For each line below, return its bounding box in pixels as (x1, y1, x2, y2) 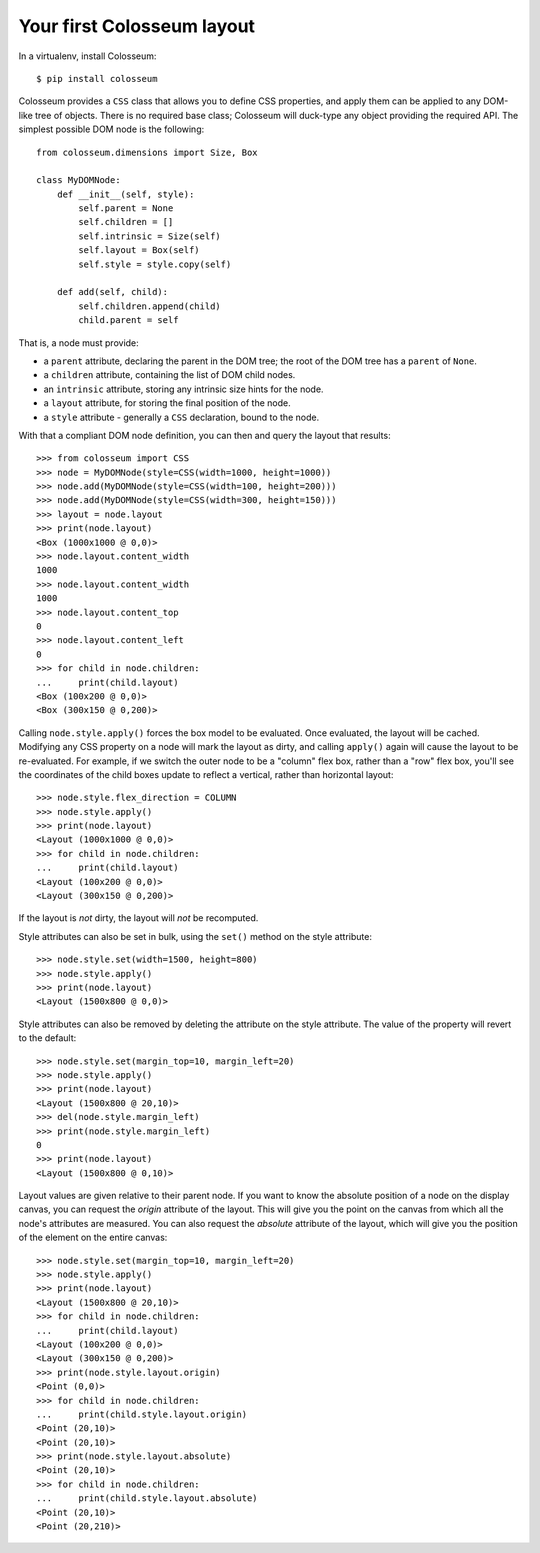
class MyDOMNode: (36, 175, 121, 186)
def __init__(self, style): (56, 188, 195, 200)
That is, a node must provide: (18, 336, 139, 349)
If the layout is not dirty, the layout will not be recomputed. (18, 912, 259, 924)
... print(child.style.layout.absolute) (36, 1493, 259, 1504)
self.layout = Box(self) (78, 245, 200, 256)
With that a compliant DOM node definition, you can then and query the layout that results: (18, 429, 391, 441)
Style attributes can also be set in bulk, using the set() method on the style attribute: (18, 930, 372, 942)
